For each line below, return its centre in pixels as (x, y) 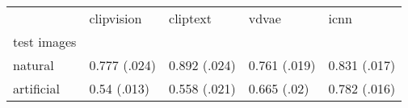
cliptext (190, 18)
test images (45, 42)
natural (34, 65)
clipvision (116, 18)
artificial (36, 88)
